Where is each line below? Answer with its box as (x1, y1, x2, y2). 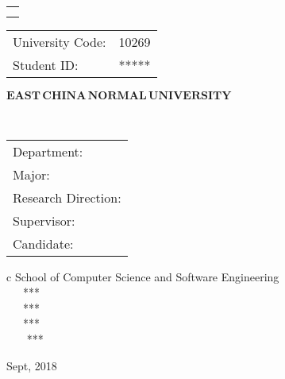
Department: (13, 141, 83, 160)
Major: (13, 164, 50, 184)
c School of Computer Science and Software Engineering (6, 268, 279, 284)
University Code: (13, 33, 106, 51)
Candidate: (13, 234, 74, 253)
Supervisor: (13, 211, 75, 230)
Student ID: (13, 56, 79, 74)
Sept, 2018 (6, 357, 57, 373)
